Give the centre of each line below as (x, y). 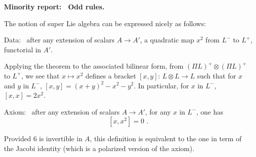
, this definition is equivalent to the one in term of (166, 138)
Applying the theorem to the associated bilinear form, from (94, 66)
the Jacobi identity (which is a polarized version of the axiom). (99, 148)
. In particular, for (161, 85)
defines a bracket (111, 75)
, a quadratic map (167, 40)
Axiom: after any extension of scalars (62, 111)
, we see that (41, 75)
